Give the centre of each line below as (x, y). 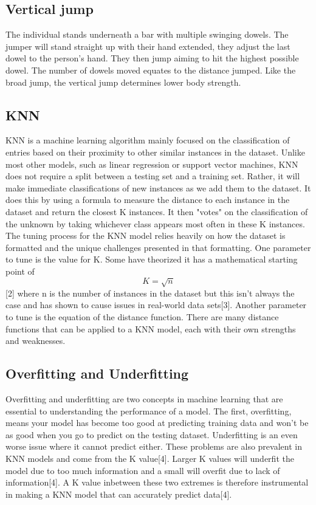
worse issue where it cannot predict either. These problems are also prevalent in (154, 446)
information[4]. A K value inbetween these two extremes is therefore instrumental (157, 482)
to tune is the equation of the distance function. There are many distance (142, 317)
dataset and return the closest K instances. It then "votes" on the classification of (157, 211)
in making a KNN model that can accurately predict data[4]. (119, 494)
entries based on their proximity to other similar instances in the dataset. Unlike (155, 152)
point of (20, 271)
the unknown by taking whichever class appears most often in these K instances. (155, 223)
